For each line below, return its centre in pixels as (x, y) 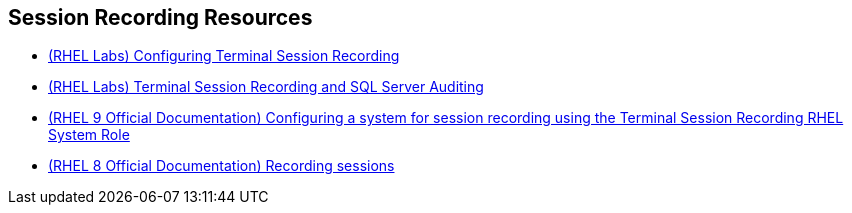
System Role (89, 135)
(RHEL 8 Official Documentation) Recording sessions (221, 166)
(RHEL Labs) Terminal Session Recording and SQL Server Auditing (266, 87)
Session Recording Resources (160, 17)
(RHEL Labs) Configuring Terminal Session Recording (224, 56)
